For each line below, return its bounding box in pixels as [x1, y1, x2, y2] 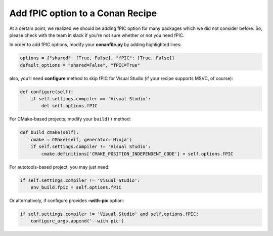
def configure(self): [20, 89, 74, 95]
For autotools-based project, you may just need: [9, 164, 110, 170]
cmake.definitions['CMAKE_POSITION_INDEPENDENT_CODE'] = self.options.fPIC [41, 151, 234, 156]
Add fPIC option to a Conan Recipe [9, 8, 157, 19]
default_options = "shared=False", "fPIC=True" [20, 62, 140, 68]
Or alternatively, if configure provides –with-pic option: [9, 198, 124, 204]
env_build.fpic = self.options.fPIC [30, 184, 121, 190]
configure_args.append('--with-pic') [30, 218, 124, 224]
